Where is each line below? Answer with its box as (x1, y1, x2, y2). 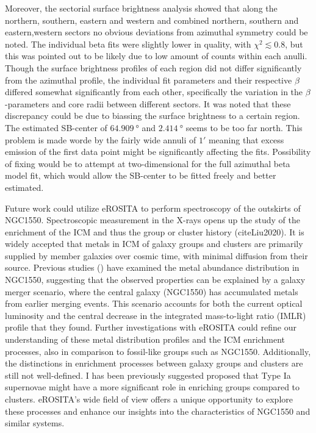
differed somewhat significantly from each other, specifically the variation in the (5, 85, 303, 98)
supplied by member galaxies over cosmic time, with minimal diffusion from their (5, 249, 308, 262)
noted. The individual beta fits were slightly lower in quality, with (5, 37, 251, 50)
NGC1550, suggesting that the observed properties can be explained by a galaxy (5, 273, 306, 286)
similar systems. (5, 417, 65, 429)
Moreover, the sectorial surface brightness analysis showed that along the (5, 2, 278, 14)
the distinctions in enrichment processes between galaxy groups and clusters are (5, 357, 303, 370)
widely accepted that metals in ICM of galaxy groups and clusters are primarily (5, 237, 303, 250)
